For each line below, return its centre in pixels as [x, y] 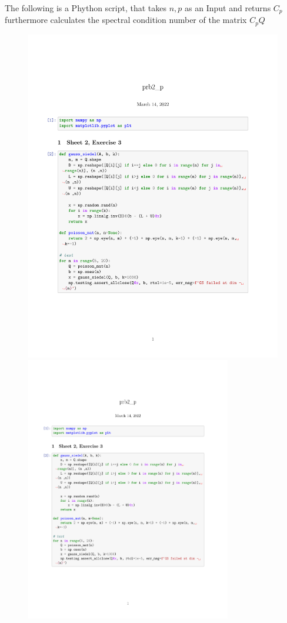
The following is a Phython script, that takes [86, 7]
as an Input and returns [228, 7]
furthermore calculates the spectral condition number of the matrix [126, 20]
